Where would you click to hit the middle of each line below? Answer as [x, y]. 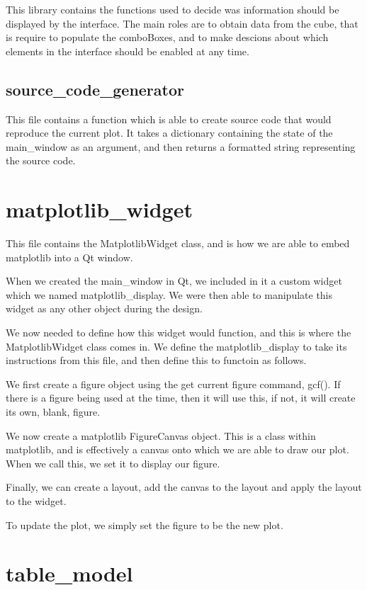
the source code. [41, 160]
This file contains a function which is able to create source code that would [169, 119]
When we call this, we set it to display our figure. [113, 463]
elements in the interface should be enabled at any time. [128, 51]
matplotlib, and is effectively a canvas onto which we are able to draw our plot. [177, 449]
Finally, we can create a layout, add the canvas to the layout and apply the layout [184, 487]
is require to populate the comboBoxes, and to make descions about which [167, 37]
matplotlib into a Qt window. [69, 257]
